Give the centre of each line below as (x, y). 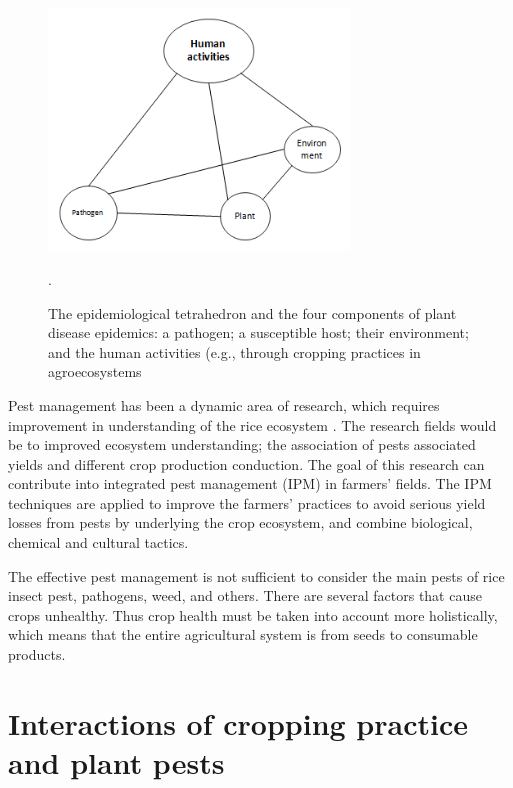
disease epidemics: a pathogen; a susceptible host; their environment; (258, 332)
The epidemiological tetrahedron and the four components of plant (252, 312)
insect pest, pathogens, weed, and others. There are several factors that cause (245, 595)
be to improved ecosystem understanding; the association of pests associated (242, 444)
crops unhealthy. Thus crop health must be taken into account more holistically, (253, 614)
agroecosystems (95, 371)
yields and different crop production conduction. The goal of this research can (246, 463)
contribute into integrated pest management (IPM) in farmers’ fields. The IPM (250, 483)
